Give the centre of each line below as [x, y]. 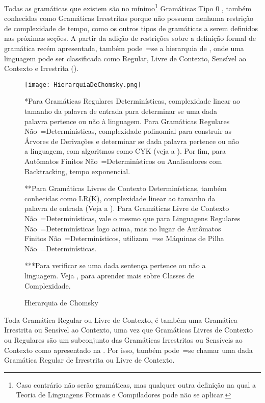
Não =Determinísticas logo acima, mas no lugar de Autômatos [123, 228]
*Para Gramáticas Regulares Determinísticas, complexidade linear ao [132, 101]
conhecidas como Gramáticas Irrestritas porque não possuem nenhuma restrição [129, 18]
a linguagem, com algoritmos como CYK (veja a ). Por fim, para [125, 151]
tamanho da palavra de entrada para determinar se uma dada [121, 111]
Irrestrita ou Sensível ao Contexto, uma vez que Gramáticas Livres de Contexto [129, 330]
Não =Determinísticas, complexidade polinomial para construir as [128, 131]
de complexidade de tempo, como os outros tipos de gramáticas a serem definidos [131, 28]
